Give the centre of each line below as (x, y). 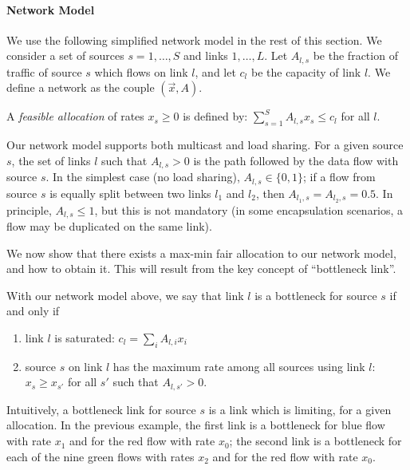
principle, (29, 209)
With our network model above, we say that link (125, 295)
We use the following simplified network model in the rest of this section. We (194, 39)
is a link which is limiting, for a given (300, 409)
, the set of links (51, 160)
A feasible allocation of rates (75, 116)
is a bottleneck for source (316, 295)
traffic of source (44, 71)
